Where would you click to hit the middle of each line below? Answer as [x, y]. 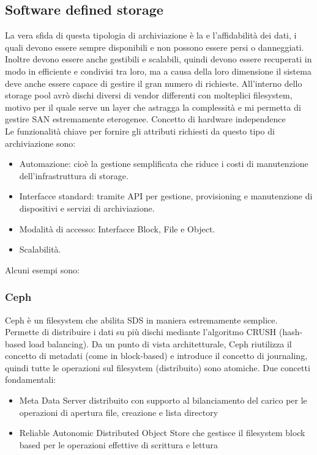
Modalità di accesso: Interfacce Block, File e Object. [117, 228]
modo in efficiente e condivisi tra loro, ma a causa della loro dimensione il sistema [158, 71]
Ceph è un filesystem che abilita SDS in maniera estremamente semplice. [141, 320]
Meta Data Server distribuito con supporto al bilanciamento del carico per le [163, 400]
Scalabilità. [40, 249]
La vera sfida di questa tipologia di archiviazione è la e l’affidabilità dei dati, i [151, 35]
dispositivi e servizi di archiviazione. [87, 208]
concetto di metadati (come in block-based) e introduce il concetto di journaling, [156, 356]
